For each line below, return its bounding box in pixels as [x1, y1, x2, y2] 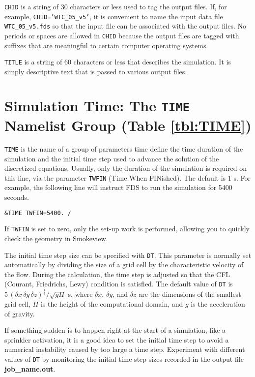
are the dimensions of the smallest [139, 289, 241, 299]
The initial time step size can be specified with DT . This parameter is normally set [4, 250, 252, 260]
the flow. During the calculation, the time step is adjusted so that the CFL [4, 269, 230, 279]
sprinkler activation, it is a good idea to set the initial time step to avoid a [4, 334, 229, 345]
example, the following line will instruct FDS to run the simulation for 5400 [4, 182, 232, 192]
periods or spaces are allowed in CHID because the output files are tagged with [4, 30, 239, 40]
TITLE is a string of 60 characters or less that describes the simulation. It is [4, 57, 231, 67]
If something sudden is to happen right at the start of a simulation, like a [4, 325, 226, 335]
